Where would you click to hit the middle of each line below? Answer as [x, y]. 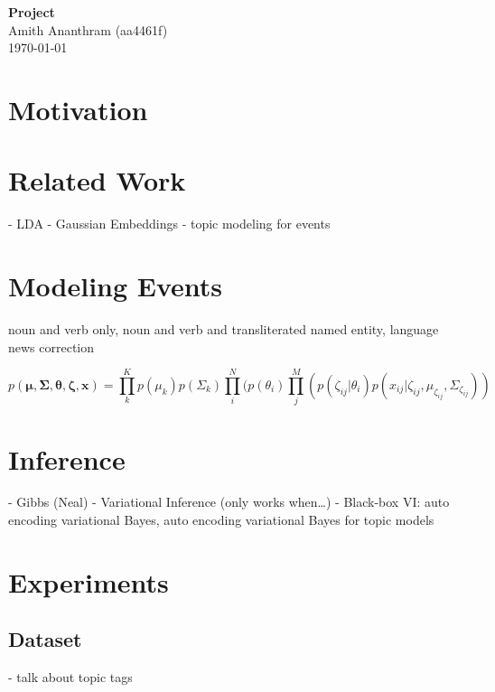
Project [32, 12]
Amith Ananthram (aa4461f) [88, 29]
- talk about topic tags [70, 677]
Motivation [78, 109]
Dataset [45, 639]
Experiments [89, 581]
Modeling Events [116, 286]
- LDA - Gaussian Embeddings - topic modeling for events [169, 224]
